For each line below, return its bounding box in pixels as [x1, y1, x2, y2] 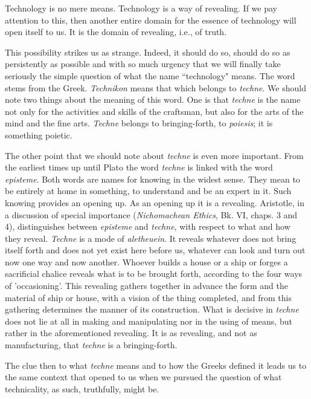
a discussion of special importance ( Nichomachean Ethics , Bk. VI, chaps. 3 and [5, 208, 298, 221]
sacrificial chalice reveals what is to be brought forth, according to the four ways [5, 267, 303, 280]
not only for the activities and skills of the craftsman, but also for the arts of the [5, 105, 304, 117]
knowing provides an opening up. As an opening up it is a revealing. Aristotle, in [5, 196, 304, 209]
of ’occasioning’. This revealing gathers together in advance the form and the [5, 279, 288, 292]
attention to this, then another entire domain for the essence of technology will [5, 13, 297, 26]
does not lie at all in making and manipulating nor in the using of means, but [5, 314, 292, 327]
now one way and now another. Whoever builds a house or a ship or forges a [5, 255, 288, 268]
